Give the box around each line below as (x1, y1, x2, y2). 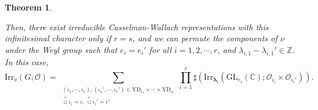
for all (149, 43, 172, 55)
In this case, (5, 55, 49, 68)
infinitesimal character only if (5, 32, 111, 44)
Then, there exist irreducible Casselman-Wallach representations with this (5, 20, 269, 33)
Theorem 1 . (5, 1, 52, 13)
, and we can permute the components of (132, 32, 278, 44)
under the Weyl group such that (5, 43, 117, 55)
